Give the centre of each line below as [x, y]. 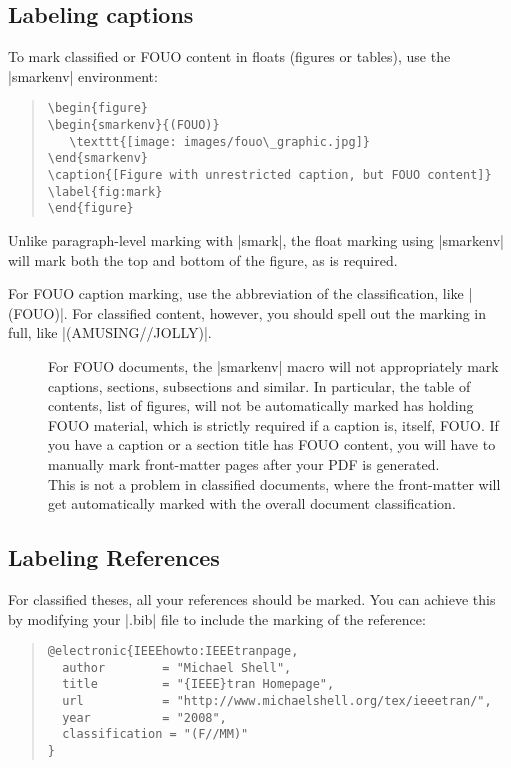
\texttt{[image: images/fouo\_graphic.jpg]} [219, 141]
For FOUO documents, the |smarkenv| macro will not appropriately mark [273, 365]
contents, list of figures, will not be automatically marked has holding [261, 405]
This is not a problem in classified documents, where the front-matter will [274, 483]
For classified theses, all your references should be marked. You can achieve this [252, 598]
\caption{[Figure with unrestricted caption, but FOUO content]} [269, 175]
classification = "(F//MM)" [155, 734]
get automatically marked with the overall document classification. [252, 503]
